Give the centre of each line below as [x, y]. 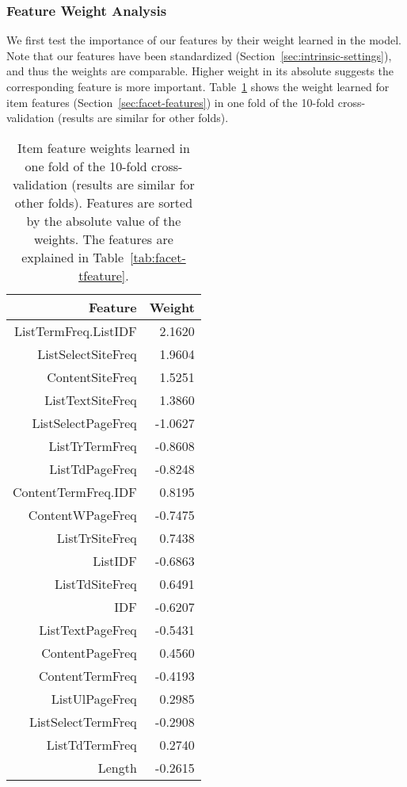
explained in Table [73, 257]
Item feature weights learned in [103, 147]
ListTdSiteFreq [96, 583]
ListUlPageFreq [94, 698]
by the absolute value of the [104, 220]
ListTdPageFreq [93, 468]
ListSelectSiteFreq [87, 353]
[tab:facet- [158, 257]
